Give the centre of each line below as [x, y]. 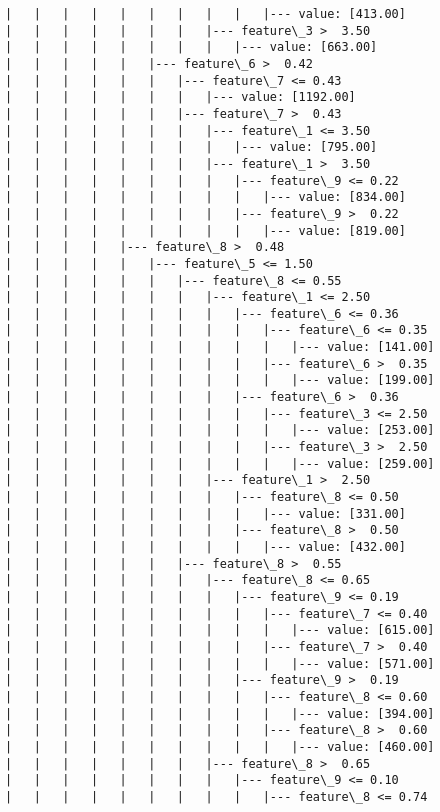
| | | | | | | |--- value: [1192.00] [180, 97]
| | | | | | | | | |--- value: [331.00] [205, 513]
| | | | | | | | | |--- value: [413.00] [205, 14]
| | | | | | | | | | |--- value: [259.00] [220, 463]
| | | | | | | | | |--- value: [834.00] [205, 197]
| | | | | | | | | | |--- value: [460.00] [220, 746]
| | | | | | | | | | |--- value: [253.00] [220, 430]
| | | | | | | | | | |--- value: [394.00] [220, 713]
